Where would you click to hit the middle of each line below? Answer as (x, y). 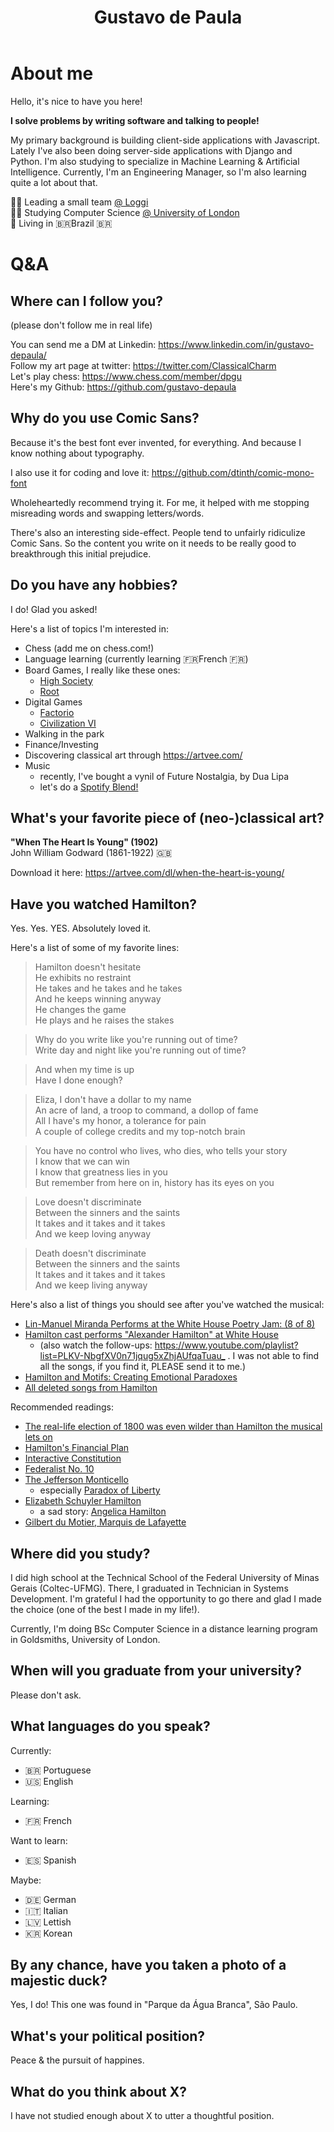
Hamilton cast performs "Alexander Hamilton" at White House (151, 1335)
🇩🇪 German (50, 1899)
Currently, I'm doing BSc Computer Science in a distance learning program (164, 1629)
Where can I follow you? (87, 301)
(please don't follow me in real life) (81, 325)
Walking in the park (64, 733)
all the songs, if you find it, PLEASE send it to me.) (142, 1367)
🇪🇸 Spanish (50, 1860)
